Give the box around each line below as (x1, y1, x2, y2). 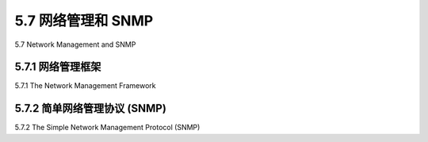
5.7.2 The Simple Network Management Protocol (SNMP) (14, 123, 201, 132)
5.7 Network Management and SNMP (14, 40, 136, 49)
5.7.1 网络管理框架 (14, 60, 101, 74)
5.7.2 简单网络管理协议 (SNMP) (14, 102, 166, 115)
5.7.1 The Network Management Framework (14, 81, 156, 90)
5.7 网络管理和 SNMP (14, 12, 154, 29)
